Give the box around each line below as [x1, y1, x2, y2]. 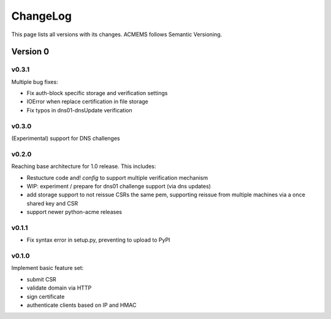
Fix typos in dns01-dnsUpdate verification [26, 106, 133, 113]
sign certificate [26, 293, 65, 300]
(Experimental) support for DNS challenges [11, 135, 120, 142]
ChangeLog [11, 9, 72, 23]
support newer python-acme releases [26, 209, 123, 216]
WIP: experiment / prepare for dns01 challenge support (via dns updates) [26, 182, 211, 190]
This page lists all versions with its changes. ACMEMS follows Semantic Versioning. [11, 31, 223, 38]
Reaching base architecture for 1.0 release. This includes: [11, 163, 156, 170]
